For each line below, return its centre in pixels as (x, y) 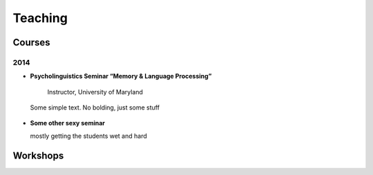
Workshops (38, 155)
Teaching (40, 18)
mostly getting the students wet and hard (89, 136)
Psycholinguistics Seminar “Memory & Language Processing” (121, 76)
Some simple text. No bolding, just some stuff (95, 107)
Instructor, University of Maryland (95, 92)
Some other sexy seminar (68, 123)
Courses (32, 42)
